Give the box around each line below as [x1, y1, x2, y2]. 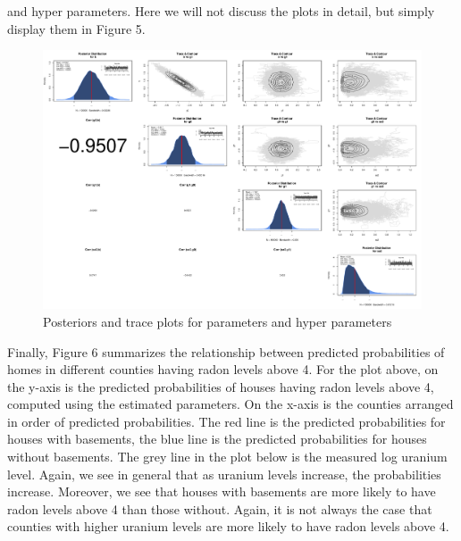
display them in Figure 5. [7, 19, 146, 37]
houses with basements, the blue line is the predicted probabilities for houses [7, 429, 427, 448]
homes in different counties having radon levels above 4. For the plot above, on [7, 360, 439, 379]
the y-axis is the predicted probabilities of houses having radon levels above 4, [7, 377, 434, 395]
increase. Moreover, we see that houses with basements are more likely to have [7, 482, 436, 501]
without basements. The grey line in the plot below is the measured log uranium [7, 447, 448, 466]
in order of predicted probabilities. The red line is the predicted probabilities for [7, 412, 446, 430]
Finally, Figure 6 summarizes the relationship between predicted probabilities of [7, 342, 445, 361]
